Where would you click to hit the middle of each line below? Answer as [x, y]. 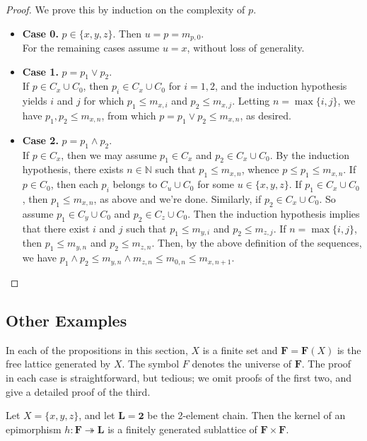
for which [104, 101]
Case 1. [40, 71]
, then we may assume [109, 154]
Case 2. [40, 140]
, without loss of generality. [246, 48]
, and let [97, 415]
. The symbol [151, 364]
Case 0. [40, 33]
